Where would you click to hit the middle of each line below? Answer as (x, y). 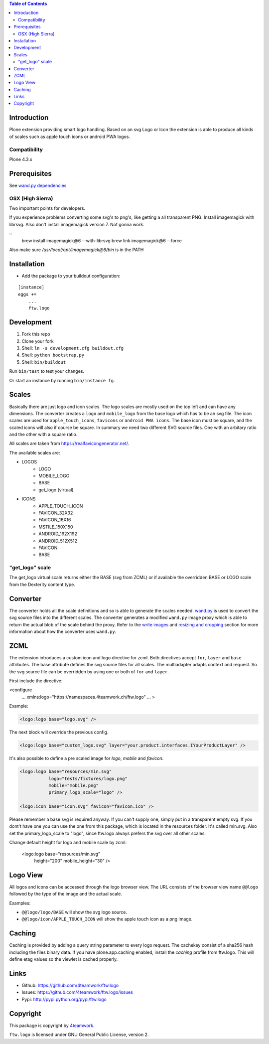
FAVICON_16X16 (55, 520)
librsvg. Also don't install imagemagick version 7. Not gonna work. (77, 224)
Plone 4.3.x (21, 159)
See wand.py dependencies (38, 185)
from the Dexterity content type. (42, 584)
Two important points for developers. (47, 208)
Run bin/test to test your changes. (47, 371)
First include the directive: (36, 681)
